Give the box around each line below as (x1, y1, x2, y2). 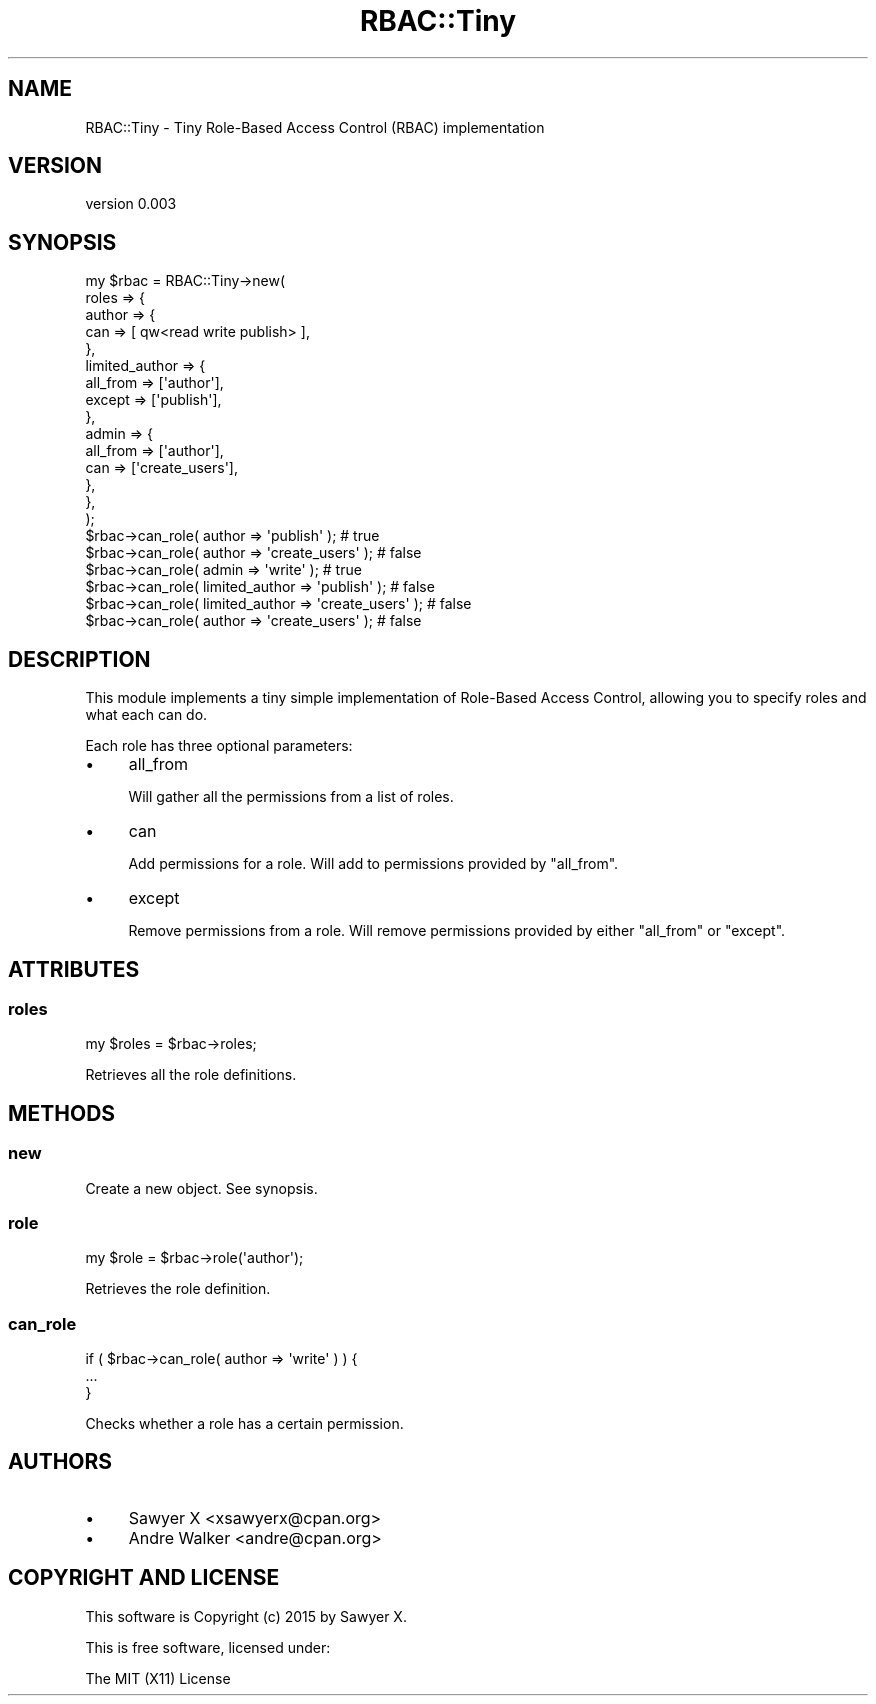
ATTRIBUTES (8, 956, 140, 982)
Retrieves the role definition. (85, 1280, 271, 1298)
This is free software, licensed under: (85, 1638, 331, 1656)
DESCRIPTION (8, 646, 151, 672)
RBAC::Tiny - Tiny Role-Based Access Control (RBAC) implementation (85, 118, 545, 136)
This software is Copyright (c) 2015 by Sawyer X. (85, 1607, 407, 1625)
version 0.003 (85, 195, 177, 213)
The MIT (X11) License (85, 1669, 231, 1687)
